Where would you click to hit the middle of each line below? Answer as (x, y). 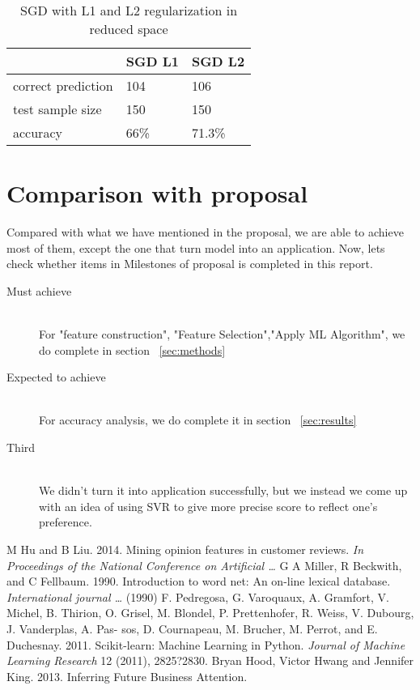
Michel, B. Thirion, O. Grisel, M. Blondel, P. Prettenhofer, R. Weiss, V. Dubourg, (210, 613)
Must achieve (39, 290)
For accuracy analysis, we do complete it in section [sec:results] (198, 420)
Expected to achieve (56, 377)
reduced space (129, 29)
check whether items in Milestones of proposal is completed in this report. (190, 264)
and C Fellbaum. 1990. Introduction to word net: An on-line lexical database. (199, 581)
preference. (66, 522)
